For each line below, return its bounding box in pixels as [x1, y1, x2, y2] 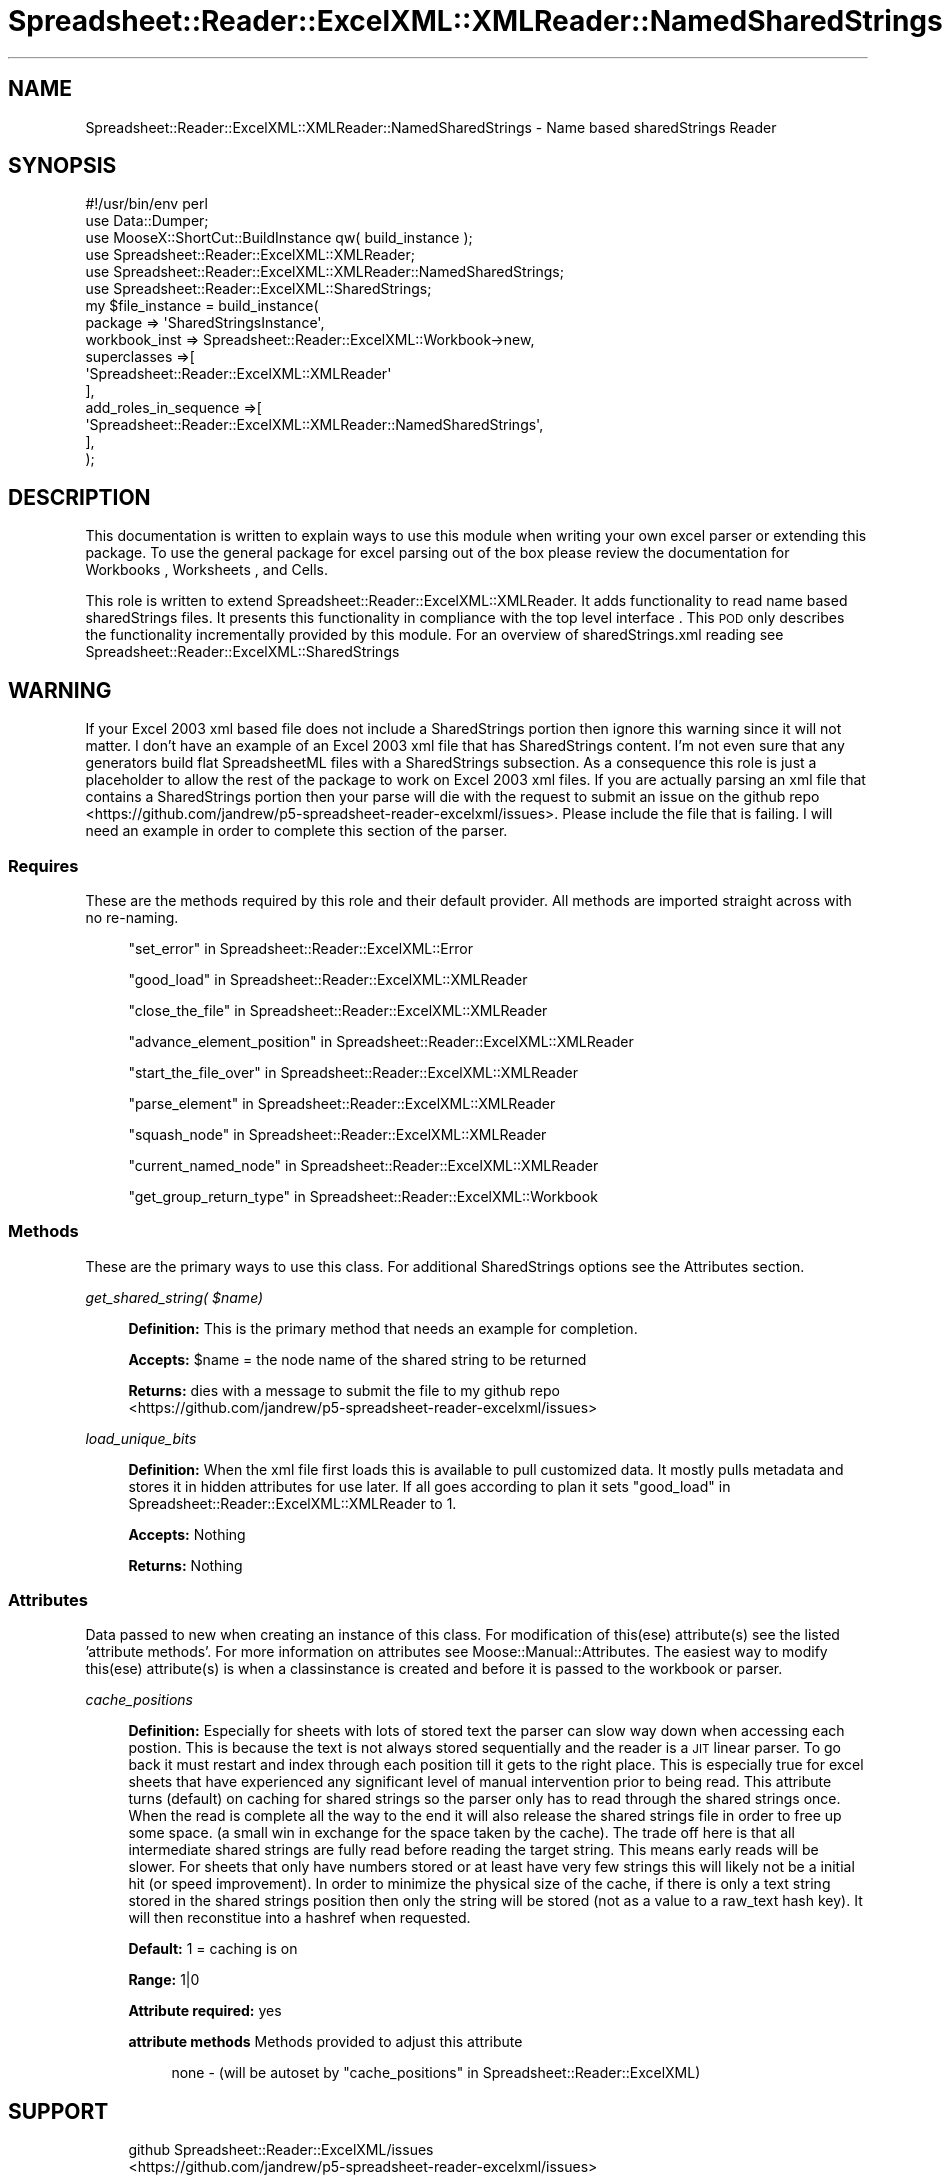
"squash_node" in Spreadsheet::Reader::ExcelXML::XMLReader [128, 1125, 547, 1143]
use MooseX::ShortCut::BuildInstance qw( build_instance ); [85, 229, 473, 247]
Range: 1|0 [128, 1971, 200, 1989]
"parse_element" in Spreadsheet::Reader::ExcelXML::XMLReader [128, 1094, 556, 1112]
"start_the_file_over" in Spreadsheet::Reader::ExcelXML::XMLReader [128, 1063, 578, 1081]
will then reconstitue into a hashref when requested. [128, 1909, 471, 1927]
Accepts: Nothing [128, 1525, 246, 1543]
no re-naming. [85, 908, 179, 926]
